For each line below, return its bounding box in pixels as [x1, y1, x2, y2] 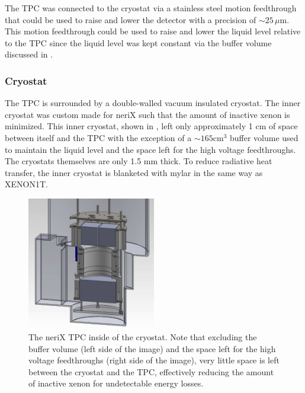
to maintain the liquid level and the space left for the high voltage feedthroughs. [5, 143, 296, 155]
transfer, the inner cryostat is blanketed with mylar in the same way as [5, 166, 263, 178]
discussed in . [5, 48, 53, 60]
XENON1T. [5, 178, 48, 190]
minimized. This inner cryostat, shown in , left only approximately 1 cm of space [5, 120, 298, 132]
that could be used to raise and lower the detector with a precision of [5, 13, 256, 25]
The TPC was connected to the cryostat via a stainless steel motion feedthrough [5, 2, 297, 14]
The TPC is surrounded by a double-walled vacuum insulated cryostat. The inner [5, 97, 301, 109]
